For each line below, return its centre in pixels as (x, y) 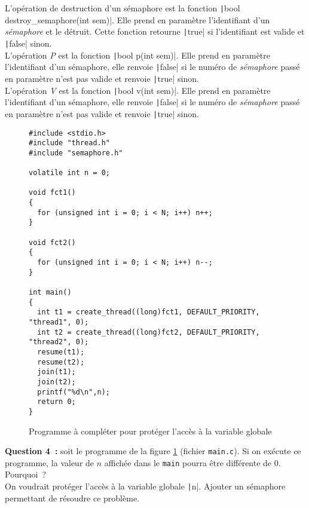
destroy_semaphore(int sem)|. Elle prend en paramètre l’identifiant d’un (137, 19)
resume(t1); (61, 352)
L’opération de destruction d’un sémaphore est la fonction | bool (123, 8)
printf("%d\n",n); (74, 392)
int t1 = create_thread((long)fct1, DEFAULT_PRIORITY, (149, 312)
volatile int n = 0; (70, 173)
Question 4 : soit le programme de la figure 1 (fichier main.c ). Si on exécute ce (153, 451)
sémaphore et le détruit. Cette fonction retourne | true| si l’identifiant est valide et (155, 31)
